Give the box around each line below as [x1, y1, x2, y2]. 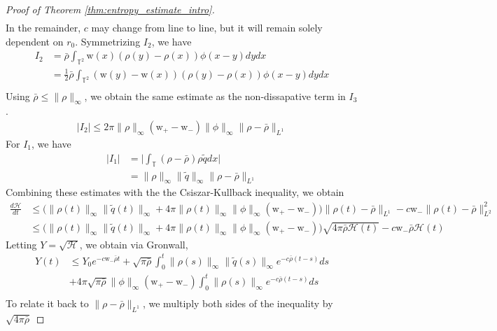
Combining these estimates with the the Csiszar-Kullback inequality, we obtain [6, 185, 344, 199]
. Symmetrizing [75, 34, 141, 48]
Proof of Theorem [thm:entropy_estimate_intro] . [6, 2, 215, 16]
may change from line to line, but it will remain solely [91, 20, 323, 35]
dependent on [6, 34, 64, 48]
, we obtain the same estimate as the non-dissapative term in [84, 88, 346, 103]
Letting [6, 237, 37, 251]
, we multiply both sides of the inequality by [142, 295, 333, 310]
